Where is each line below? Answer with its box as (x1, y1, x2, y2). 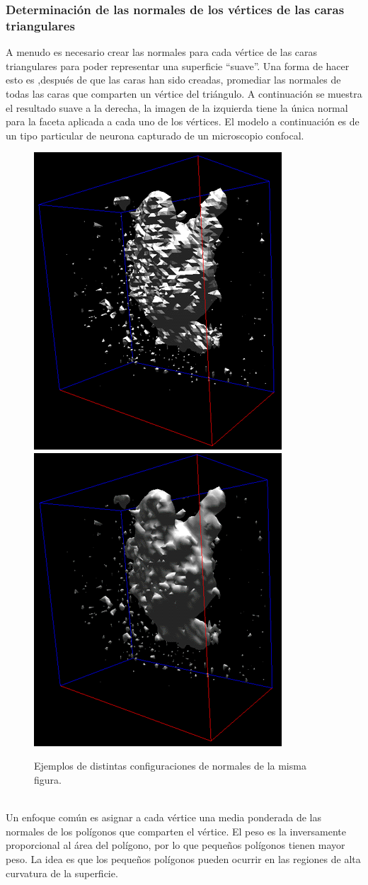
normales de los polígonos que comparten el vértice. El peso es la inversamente (6, 823, 347, 838)
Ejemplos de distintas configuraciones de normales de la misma (34, 758, 306, 773)
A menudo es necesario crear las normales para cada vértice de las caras (6, 45, 318, 59)
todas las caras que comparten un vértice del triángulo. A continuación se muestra (6, 86, 362, 101)
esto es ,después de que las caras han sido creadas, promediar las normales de (6, 72, 341, 87)
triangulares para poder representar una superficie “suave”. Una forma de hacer (6, 58, 350, 73)
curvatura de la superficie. (6, 865, 118, 880)
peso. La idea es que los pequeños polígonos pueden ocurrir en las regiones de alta (6, 852, 361, 867)
